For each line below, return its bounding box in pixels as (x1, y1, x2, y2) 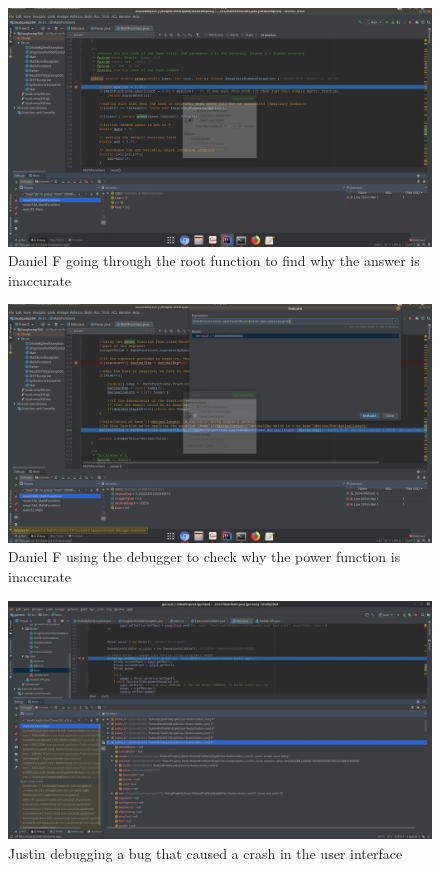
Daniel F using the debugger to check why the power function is (8, 546, 401, 567)
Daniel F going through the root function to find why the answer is (8, 250, 420, 271)
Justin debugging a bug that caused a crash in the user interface (8, 842, 403, 863)
